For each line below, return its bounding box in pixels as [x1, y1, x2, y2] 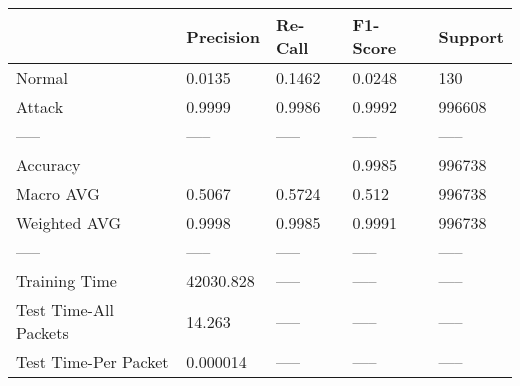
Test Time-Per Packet [16, 350, 169, 373]
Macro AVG [16, 182, 100, 205]
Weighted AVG [16, 211, 122, 234]
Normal [16, 66, 69, 89]
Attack [16, 95, 64, 118]
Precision [186, 24, 260, 48]
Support [438, 24, 504, 48]
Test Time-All [16, 298, 114, 321]
